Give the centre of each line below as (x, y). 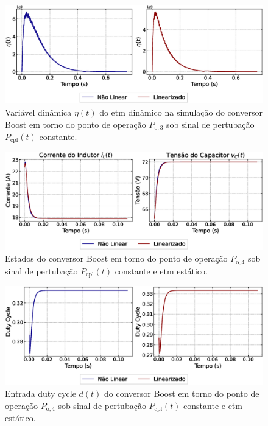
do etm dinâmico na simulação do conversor (181, 112)
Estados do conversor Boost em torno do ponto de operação (116, 258)
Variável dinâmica (38, 112)
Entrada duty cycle (41, 393)
